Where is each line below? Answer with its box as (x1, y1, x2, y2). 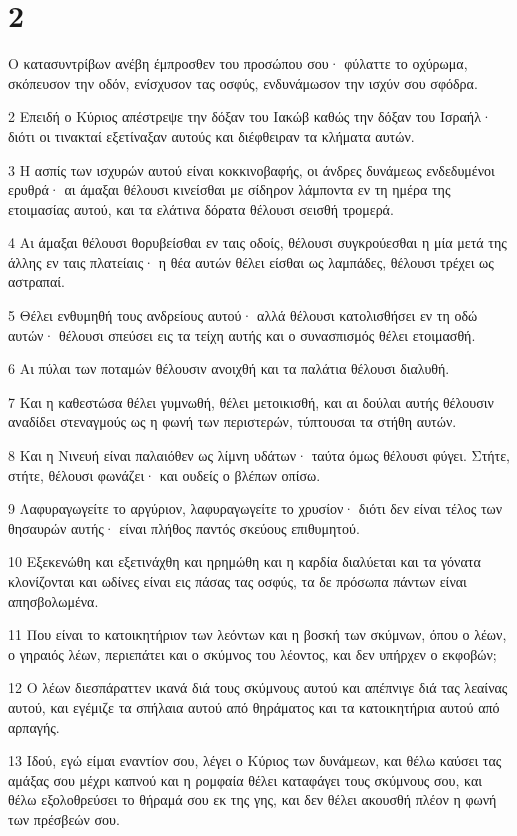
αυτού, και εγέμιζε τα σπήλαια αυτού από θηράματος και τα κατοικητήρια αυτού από (8, 696, 500, 717)
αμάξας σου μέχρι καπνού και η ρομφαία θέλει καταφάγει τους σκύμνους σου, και (8, 769, 483, 790)
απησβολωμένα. (8, 590, 99, 611)
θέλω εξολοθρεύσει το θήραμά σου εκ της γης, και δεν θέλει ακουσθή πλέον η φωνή (8, 789, 497, 810)
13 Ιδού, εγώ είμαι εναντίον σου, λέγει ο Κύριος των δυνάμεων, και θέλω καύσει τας (8, 750, 502, 771)
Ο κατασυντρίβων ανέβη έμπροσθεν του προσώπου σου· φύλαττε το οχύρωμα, (8, 53, 468, 74)
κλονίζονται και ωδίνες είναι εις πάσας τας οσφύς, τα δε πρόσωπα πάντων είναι (8, 571, 467, 591)
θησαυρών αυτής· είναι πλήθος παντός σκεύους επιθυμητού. (8, 517, 360, 538)
